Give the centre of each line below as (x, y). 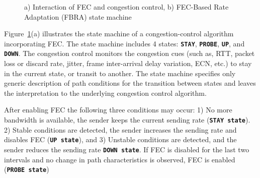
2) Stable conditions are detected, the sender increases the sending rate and (120, 129)
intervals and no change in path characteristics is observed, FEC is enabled (120, 159)
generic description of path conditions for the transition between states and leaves (130, 83)
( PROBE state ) (27, 169)
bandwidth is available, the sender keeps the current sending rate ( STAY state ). (127, 120)
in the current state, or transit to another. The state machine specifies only (120, 73)
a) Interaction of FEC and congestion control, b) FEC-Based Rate (126, 7)
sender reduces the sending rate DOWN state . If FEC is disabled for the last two (127, 149)
